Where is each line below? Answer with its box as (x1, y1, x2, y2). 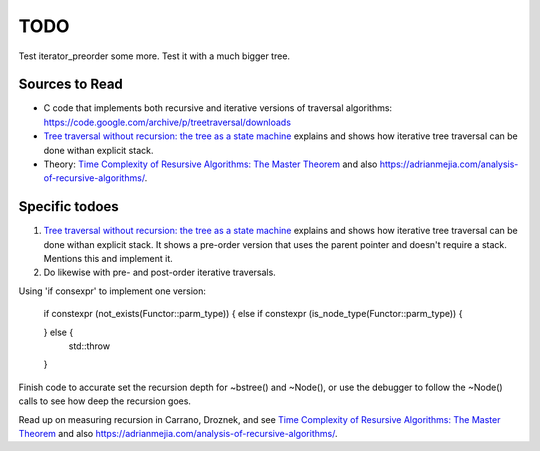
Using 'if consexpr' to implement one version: (18, 285, 207, 297)
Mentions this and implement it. (43, 253, 174, 265)
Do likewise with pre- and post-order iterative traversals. (43, 266, 277, 279)
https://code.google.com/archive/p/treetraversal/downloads (43, 116, 292, 128)
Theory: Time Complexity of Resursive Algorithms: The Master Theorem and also (43, 158, 378, 170)
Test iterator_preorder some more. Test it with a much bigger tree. (18, 50, 290, 62)
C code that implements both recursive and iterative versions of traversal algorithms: (43, 102, 393, 114)
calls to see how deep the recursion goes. (18, 395, 192, 407)
